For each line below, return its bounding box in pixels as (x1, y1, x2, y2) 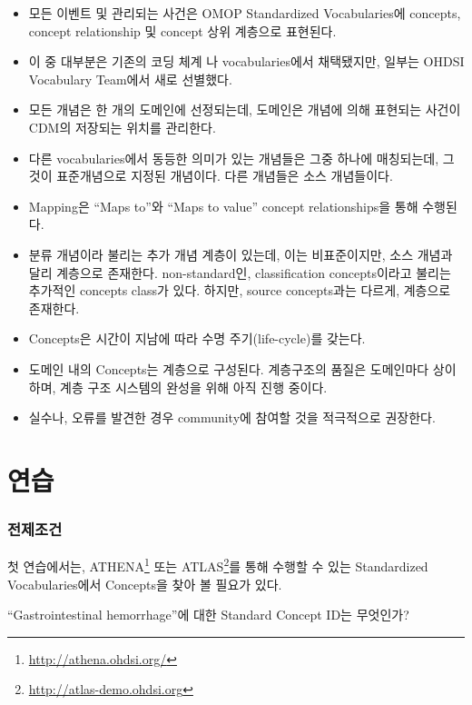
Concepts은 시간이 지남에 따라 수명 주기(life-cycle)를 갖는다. (28, 329, 366, 348)
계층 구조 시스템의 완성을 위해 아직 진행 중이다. (60, 377, 328, 396)
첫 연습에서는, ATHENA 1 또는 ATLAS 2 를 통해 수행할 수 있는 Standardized (7, 554, 428, 575)
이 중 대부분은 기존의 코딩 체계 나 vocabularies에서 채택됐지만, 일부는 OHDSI (28, 52, 465, 71)
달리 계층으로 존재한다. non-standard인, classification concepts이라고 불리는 (28, 263, 451, 282)
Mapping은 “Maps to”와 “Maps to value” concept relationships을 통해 (28, 196, 418, 215)
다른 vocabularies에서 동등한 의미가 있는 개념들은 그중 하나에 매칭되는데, (28, 148, 439, 167)
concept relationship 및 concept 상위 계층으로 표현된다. (28, 21, 337, 40)
